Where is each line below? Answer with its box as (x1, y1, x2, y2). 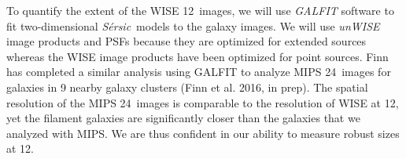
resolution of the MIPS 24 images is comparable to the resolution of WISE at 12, (6, 94, 399, 110)
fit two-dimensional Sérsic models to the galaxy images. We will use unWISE (6, 17, 380, 34)
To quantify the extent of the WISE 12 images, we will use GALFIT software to (6, 2, 394, 18)
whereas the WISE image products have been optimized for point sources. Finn (6, 48, 389, 64)
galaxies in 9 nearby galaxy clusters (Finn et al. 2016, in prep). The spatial (6, 78, 368, 95)
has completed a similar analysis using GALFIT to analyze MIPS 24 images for (6, 63, 391, 80)
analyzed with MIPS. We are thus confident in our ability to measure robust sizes (6, 125, 400, 141)
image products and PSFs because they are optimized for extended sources (6, 33, 367, 49)
